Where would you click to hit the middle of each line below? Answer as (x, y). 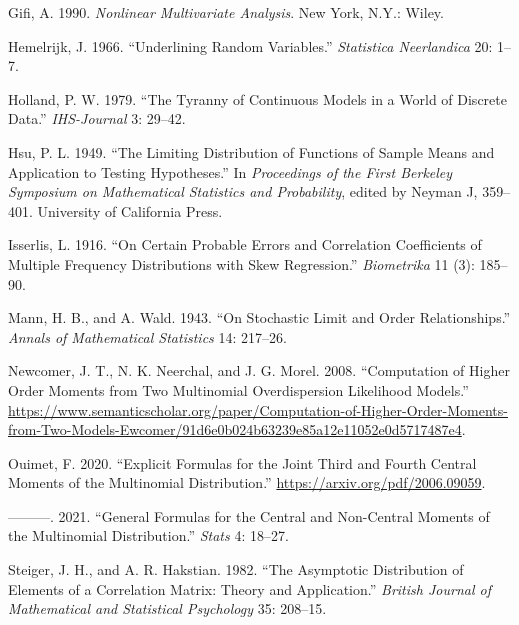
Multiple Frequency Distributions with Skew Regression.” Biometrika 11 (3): (241, 263)
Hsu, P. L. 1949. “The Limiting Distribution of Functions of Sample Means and (251, 151)
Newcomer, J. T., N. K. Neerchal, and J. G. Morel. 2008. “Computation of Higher (259, 370)
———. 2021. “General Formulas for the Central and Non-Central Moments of (249, 515)
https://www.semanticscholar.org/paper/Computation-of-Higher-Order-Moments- (258, 409)
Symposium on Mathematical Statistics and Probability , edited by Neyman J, (243, 191)
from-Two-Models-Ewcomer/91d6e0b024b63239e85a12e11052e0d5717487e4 (235, 429)
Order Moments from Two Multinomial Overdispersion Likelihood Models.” (238, 389)
